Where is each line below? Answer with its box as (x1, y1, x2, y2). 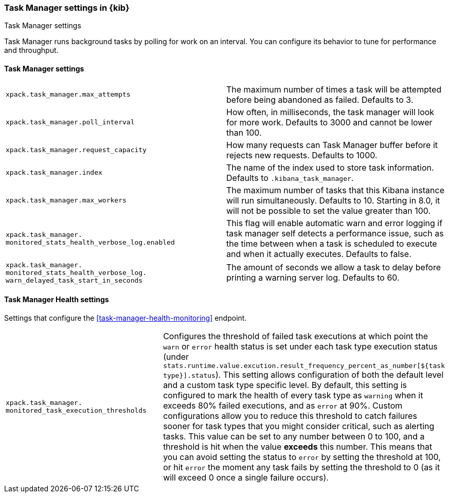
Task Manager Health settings (4, 295, 109, 304)
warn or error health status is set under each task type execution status (163, 341, 438, 352)
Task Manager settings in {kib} (4, 3, 130, 13)
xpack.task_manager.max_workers (6, 196, 127, 205)
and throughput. (4, 46, 59, 55)
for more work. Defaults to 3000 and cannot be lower (226, 117, 433, 127)
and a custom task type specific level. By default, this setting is (163, 379, 407, 390)
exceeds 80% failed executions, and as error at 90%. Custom (163, 400, 403, 411)
